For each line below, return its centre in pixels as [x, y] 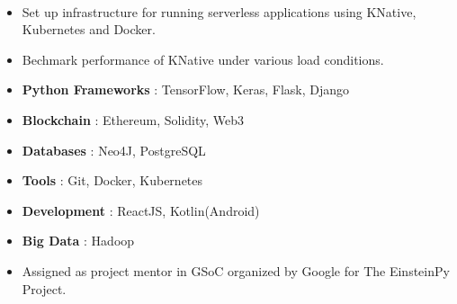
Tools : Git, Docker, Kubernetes [112, 180]
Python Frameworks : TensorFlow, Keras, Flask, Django [186, 89]
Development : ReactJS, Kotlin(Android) [141, 210]
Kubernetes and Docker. [89, 29]
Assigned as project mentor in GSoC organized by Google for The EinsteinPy [236, 270]
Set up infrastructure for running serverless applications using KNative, [219, 11]
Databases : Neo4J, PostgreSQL [114, 150]
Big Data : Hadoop [78, 241]
